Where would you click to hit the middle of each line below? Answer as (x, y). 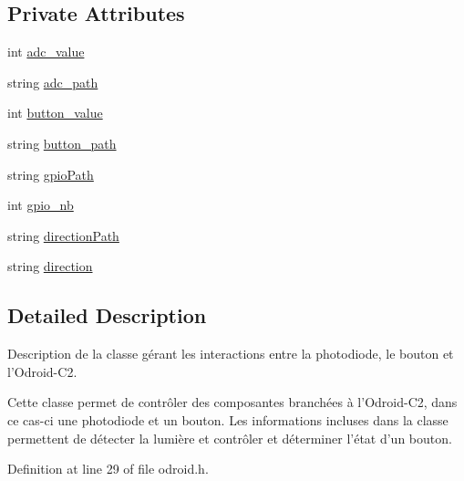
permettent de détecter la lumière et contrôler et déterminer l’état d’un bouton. (230, 438)
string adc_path (53, 82)
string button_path (62, 143)
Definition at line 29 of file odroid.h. (108, 469)
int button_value (55, 113)
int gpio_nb (41, 205)
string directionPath (63, 235)
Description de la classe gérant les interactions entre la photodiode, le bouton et (231, 354)
